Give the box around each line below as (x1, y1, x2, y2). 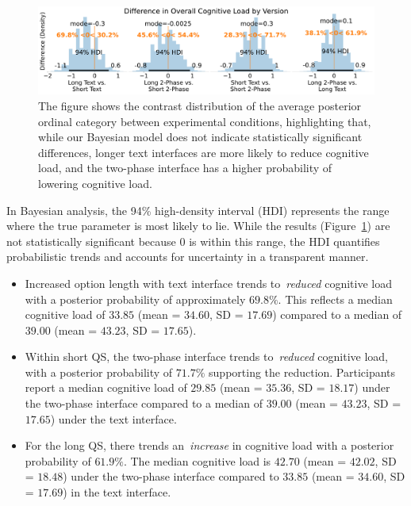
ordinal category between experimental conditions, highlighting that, (38, 113, 371, 129)
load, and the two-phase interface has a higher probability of (38, 159, 332, 176)
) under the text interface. (50, 410, 177, 427)
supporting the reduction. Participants (209, 363, 396, 380)
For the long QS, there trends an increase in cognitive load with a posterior (25, 437, 394, 454)
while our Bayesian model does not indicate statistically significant (38, 128, 363, 145)
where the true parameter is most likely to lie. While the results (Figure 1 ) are (6, 217, 390, 234)
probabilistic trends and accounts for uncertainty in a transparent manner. (6, 248, 369, 265)
